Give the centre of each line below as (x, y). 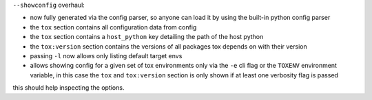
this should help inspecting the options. (69, 88)
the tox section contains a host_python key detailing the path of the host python (147, 37)
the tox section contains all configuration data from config (113, 27)
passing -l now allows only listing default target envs (106, 55)
